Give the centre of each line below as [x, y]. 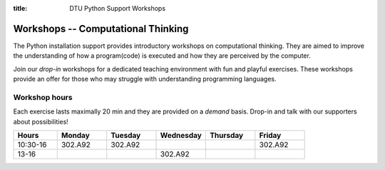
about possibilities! [41, 121]
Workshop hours [43, 97]
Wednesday [181, 135]
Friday [270, 135]
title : [20, 8]
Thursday [226, 135]
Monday [76, 135]
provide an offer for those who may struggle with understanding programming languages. [145, 79]
